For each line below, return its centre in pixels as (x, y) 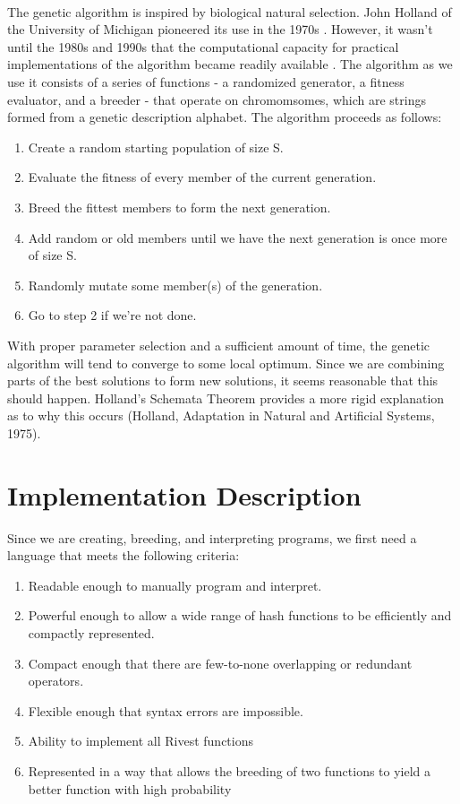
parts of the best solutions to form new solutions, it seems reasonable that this (223, 380)
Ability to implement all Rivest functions (141, 741)
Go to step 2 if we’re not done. (112, 315)
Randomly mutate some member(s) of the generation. (175, 285)
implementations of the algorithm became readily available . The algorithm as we (230, 64)
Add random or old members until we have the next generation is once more (238, 237)
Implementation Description (184, 494)
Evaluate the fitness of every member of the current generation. (202, 177)
